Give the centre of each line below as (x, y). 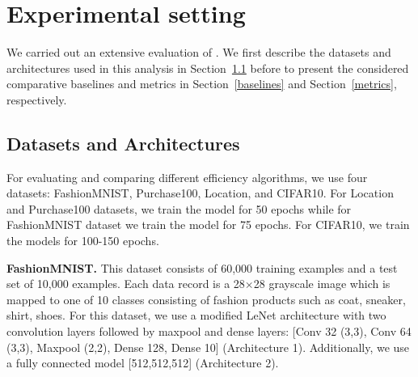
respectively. (37, 99)
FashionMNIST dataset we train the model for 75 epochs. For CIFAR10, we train (208, 225)
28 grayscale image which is (322, 284)
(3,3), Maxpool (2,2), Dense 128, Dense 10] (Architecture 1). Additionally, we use (208, 347)
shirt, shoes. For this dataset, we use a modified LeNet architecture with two (196, 315)
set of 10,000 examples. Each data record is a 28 (126, 284)
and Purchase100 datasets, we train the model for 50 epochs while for (179, 208)
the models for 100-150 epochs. (83, 241)
